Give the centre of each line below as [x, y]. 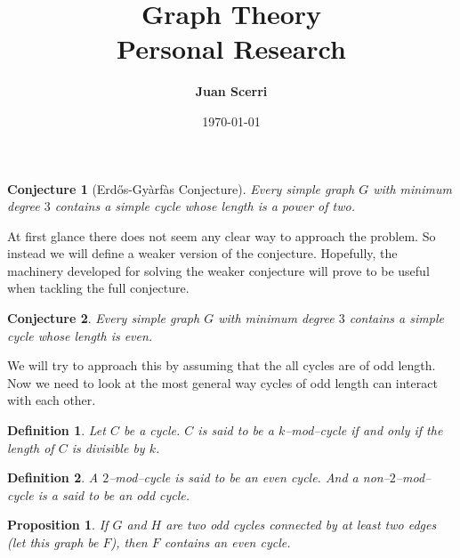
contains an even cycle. [227, 542]
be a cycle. [152, 430]
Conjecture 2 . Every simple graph [104, 318]
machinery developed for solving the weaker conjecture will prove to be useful [218, 270]
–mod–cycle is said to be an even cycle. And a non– [249, 477]
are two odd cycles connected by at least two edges [301, 525]
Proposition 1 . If [58, 525]
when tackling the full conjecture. [98, 288]
